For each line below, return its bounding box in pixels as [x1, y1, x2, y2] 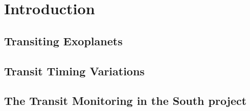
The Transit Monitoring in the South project [4, 93, 247, 108]
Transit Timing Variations [4, 63, 145, 78]
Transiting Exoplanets [4, 33, 123, 48]
